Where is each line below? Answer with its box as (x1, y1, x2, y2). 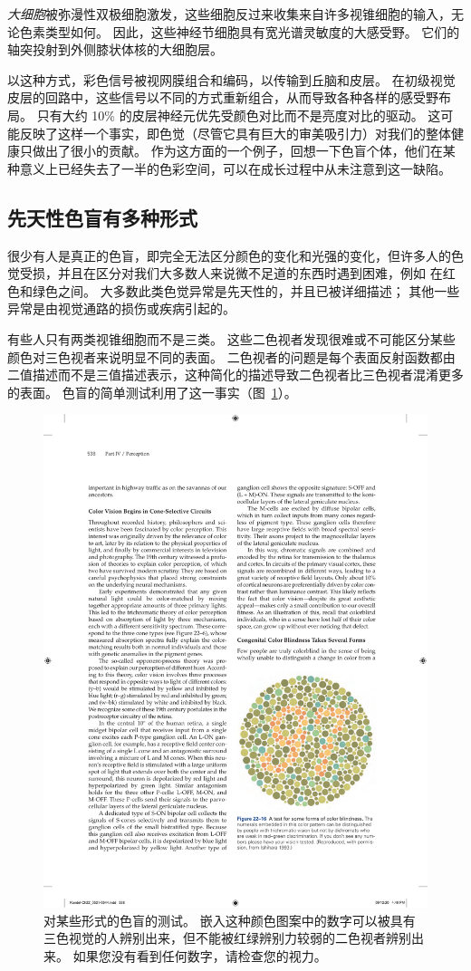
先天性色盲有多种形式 (7, 203, 197, 231)
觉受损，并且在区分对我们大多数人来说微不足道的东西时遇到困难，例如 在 (7, 264, 443, 283)
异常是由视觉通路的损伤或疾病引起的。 (7, 299, 235, 318)
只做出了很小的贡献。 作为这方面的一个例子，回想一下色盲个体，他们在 (19, 141, 443, 160)
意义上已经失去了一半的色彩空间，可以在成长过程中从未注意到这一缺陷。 (19, 159, 451, 178)
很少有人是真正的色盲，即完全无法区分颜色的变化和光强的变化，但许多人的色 (7, 245, 464, 264)
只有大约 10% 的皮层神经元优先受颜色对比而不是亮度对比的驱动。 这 (36, 105, 441, 124)
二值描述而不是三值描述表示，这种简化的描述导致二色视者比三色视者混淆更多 (7, 365, 464, 384)
